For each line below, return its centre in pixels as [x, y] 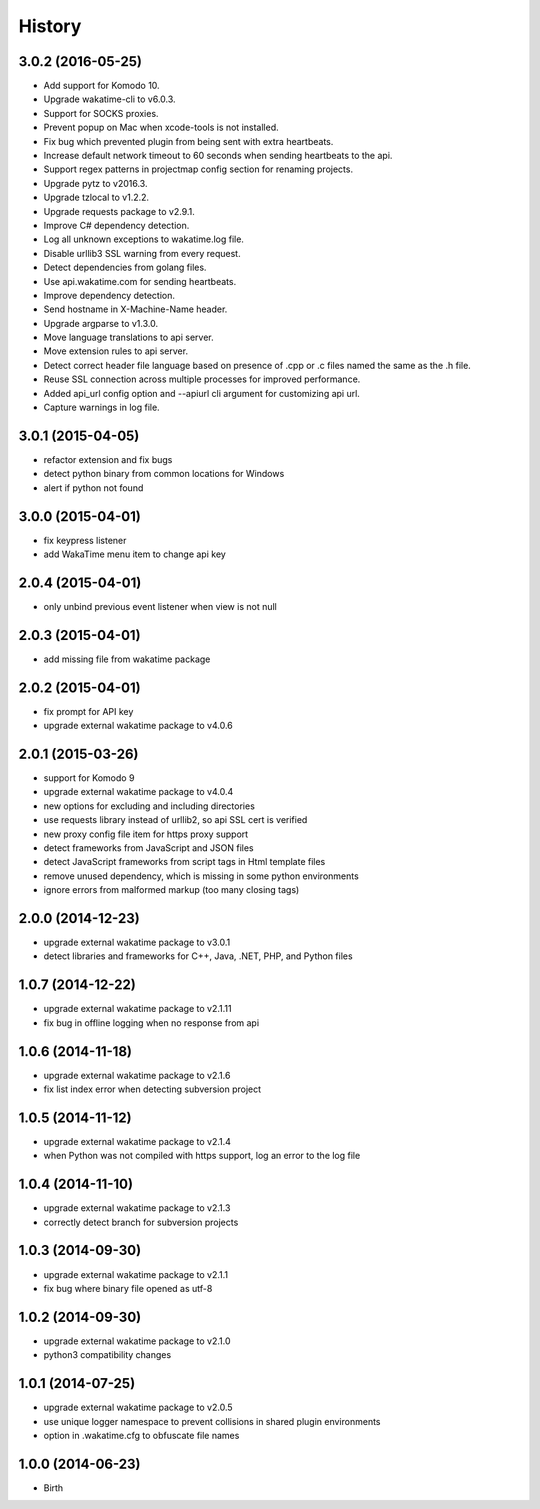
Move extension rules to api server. [116, 351]
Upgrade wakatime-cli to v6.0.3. [109, 99]
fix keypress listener [85, 540]
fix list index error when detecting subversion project [152, 1089]
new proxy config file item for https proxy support [146, 834]
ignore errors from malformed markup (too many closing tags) [171, 890]
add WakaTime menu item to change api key [135, 554]
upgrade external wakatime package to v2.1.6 [137, 1075]
